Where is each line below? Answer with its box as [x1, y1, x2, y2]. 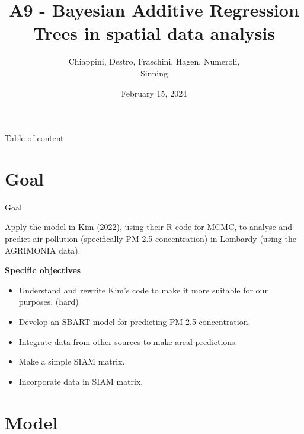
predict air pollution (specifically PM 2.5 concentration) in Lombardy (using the [5, 232, 296, 244]
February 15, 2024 [121, 87, 187, 99]
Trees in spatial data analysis [33, 21, 276, 45]
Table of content [5, 132, 64, 144]
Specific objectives [5, 264, 81, 276]
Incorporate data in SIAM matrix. [18, 375, 143, 387]
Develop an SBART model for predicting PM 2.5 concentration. [18, 315, 251, 327]
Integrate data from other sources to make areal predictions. [18, 335, 238, 347]
